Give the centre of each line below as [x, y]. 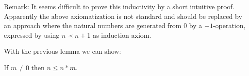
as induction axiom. [122, 35]
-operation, [229, 25]
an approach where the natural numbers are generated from [93, 25]
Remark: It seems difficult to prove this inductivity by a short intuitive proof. [119, 6]
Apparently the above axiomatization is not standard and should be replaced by [123, 16]
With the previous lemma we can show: [63, 51]
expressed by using [32, 35]
